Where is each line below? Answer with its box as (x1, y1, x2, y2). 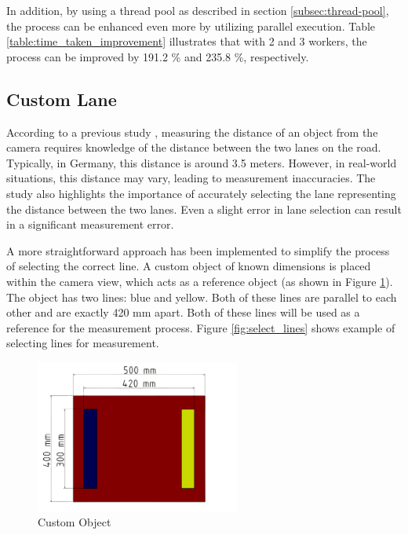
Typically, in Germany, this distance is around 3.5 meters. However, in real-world (6, 154, 397, 170)
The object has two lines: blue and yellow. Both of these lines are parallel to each (6, 288, 397, 305)
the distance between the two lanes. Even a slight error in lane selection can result (6, 200, 402, 217)
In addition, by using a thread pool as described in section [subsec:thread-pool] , (6, 2, 389, 18)
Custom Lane (6, 86, 117, 111)
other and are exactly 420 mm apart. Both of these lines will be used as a (6, 304, 360, 321)
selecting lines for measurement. (6, 335, 159, 351)
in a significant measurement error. (6, 216, 174, 233)
